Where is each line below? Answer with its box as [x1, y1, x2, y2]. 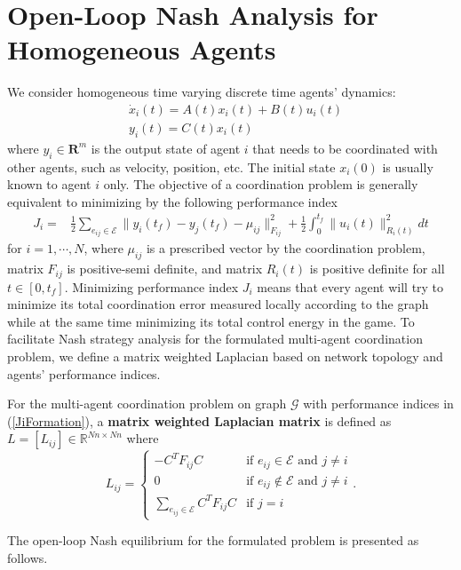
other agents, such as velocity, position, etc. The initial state [7, 157, 336, 176]
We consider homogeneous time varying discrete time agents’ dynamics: [7, 83, 396, 101]
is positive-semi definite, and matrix [67, 259, 263, 278]
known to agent [7, 175, 91, 194]
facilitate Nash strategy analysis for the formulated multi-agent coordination [7, 329, 423, 348]
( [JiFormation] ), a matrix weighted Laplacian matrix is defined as [7, 411, 392, 430]
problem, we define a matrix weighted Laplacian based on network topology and [7, 346, 443, 365]
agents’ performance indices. [7, 364, 161, 383]
